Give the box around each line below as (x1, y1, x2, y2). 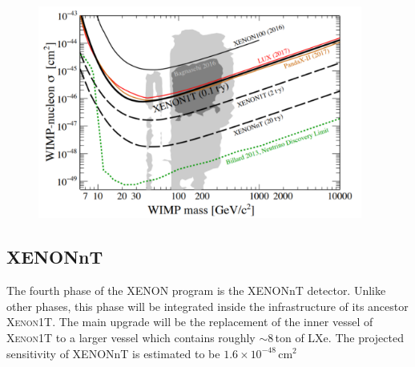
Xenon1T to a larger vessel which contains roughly (6, 329, 256, 345)
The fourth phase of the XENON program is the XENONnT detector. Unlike (6, 282, 386, 299)
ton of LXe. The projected (275, 329, 404, 345)
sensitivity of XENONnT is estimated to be (6, 345, 220, 361)
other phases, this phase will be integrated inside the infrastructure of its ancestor (6, 297, 409, 314)
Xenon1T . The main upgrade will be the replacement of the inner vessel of (6, 313, 373, 330)
